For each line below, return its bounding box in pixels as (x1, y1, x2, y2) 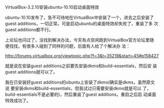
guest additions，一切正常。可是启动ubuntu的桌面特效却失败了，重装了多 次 (5, 21, 159, 26)
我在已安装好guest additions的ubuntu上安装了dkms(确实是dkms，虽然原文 (5, 79, 155, 85)
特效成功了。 (5, 98, 31, 103)
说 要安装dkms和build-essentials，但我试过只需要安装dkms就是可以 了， (5, 86, 151, 91)
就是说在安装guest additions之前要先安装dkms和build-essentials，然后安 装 (5, 63, 157, 69)
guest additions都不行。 (5, 27, 54, 33)
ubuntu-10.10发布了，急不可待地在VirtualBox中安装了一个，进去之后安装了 (5, 15, 154, 20)
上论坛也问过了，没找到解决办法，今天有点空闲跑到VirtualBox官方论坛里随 (5, 37, 154, 43)
